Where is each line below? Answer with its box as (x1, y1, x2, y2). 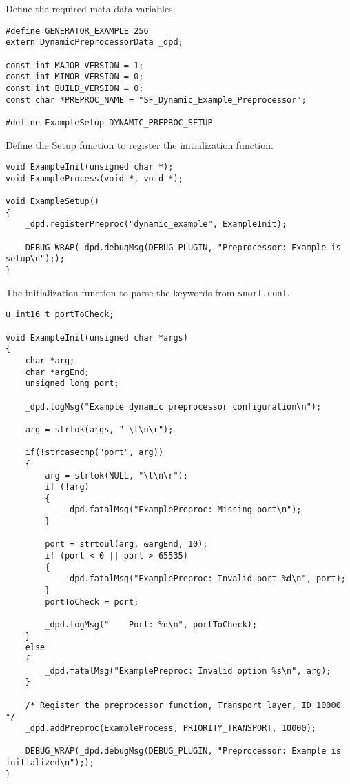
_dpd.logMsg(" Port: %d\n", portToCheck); (45, 620, 258, 630)
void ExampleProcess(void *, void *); (6, 173, 183, 183)
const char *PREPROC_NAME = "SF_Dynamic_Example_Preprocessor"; (6, 94, 307, 105)
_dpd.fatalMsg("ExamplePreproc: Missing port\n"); (64, 505, 302, 515)
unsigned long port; (25, 379, 119, 389)
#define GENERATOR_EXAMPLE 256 (6, 26, 149, 36)
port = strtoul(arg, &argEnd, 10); (45, 539, 208, 550)
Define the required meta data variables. (6, 1, 176, 15)
